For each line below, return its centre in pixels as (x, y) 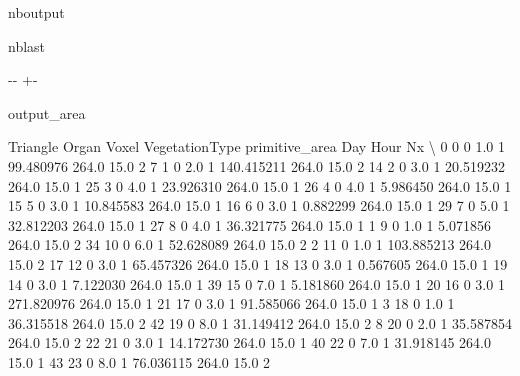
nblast (27, 45)
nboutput (36, 12)
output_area (47, 112)
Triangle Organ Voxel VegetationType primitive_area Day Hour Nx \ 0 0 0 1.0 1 (256, 146)
